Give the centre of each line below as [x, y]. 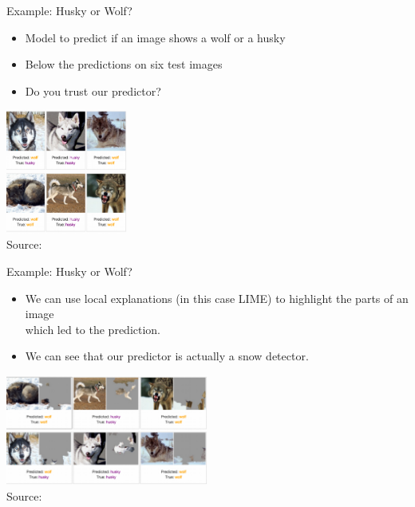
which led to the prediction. [93, 329]
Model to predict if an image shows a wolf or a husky [155, 37]
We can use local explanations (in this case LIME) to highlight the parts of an [217, 298]
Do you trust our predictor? [93, 90]
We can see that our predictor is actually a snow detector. [167, 356]
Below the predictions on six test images [124, 64]
